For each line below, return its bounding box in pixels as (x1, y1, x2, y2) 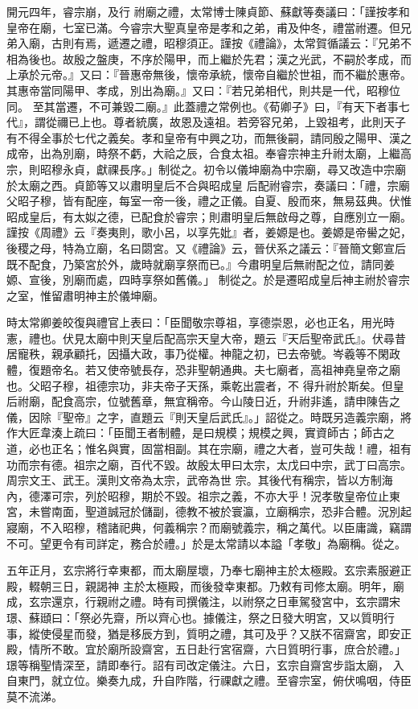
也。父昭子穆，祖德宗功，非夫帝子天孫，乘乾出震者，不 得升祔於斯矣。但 (6, 377, 393, 394)
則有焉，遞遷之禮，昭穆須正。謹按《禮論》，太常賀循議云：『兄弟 (62, 35, 400, 52)
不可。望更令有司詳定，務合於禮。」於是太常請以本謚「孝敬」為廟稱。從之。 (6, 534, 406, 551)
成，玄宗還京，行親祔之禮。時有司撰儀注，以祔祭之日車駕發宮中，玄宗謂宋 (6, 593, 400, 610)
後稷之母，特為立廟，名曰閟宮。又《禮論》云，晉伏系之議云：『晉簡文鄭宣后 (6, 239, 406, 256)
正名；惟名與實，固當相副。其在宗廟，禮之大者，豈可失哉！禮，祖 (51, 440, 400, 457)
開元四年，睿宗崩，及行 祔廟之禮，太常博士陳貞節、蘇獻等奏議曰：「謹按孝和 (6, 3, 410, 19)
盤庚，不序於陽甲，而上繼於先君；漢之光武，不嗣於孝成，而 (96, 50, 412, 67)
